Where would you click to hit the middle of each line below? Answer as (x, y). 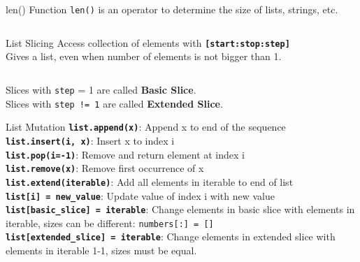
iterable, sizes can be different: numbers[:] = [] (110, 223)
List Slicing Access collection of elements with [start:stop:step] (148, 42)
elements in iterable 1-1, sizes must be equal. (101, 250)
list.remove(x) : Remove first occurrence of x (105, 168)
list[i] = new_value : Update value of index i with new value (140, 195)
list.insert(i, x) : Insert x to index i (90, 140)
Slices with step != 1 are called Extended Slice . (114, 103)
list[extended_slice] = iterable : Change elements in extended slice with (171, 236)
